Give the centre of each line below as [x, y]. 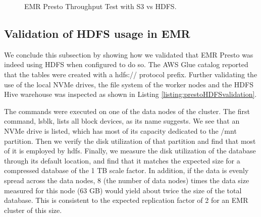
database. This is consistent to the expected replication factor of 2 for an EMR [126, 200]
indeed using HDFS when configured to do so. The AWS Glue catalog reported [126, 64]
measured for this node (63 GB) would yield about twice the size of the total [123, 190]
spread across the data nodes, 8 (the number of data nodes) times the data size [127, 180]
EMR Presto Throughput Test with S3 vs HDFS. [100, 6]
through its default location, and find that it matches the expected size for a [122, 160]
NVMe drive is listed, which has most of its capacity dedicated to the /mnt [120, 130]
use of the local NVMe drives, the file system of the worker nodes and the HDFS [129, 84]
